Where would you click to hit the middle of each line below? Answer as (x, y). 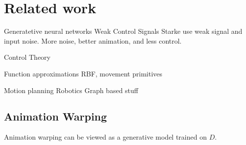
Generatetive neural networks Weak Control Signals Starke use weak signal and (123, 31)
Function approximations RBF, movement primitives (83, 73)
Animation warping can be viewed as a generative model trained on (105, 137)
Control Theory (27, 57)
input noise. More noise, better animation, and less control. (93, 40)
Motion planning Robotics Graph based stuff (71, 90)
